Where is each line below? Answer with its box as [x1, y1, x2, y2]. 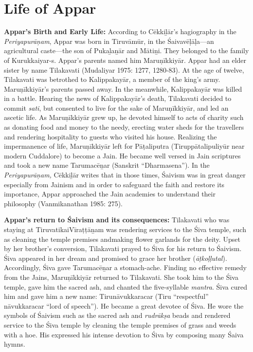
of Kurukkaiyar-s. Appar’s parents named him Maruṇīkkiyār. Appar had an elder [4, 55, 247, 65]
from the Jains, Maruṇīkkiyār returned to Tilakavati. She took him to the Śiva [4, 272, 238, 282]
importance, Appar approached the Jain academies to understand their [4, 189, 216, 199]
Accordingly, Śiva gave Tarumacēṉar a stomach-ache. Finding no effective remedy [4, 262, 247, 273]
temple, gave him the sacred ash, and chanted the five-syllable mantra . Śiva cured [4, 281, 247, 292]
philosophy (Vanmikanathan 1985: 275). [4, 198, 123, 208]
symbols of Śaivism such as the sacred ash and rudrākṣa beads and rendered [4, 310, 231, 320]
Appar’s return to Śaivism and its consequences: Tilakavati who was [4, 215, 230, 225]
